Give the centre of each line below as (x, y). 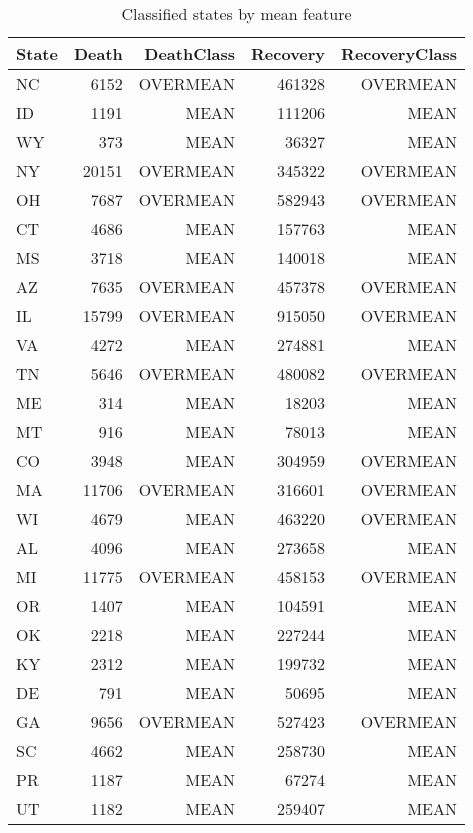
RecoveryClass (399, 53)
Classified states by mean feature (236, 13)
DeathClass (190, 53)
